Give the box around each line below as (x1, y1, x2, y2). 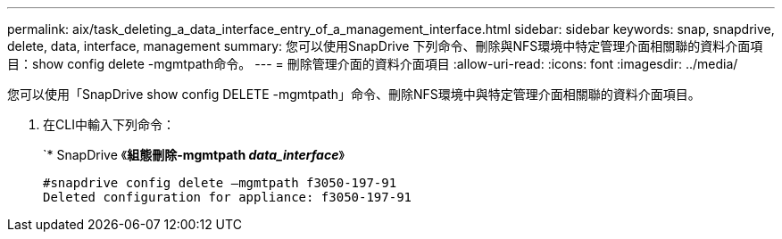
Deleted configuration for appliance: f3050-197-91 (43, 190, 412, 204)
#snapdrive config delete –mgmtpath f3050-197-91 (43, 176, 397, 190)
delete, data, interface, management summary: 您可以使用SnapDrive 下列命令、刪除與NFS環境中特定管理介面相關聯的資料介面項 (7, 38, 763, 54)
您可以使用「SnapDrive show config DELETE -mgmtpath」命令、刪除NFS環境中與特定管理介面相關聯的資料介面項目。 (7, 87, 701, 102)
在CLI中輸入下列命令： (43, 117, 175, 132)
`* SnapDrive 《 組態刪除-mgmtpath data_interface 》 (43, 147, 345, 162)
